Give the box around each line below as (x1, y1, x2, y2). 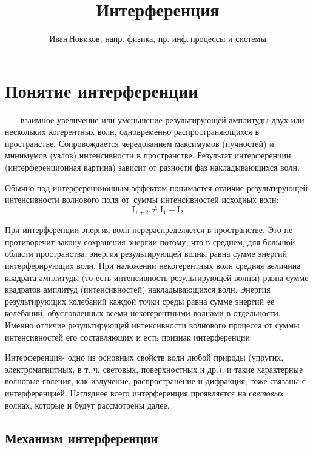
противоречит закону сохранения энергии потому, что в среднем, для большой (5, 235, 295, 248)
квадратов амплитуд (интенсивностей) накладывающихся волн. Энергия (5, 283, 271, 296)
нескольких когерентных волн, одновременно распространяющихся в (5, 125, 260, 138)
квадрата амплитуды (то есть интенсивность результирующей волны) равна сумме (5, 271, 309, 283)
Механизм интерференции (5, 428, 158, 447)
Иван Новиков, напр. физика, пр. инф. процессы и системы (49, 32, 266, 45)
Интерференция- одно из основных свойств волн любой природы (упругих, (5, 351, 284, 364)
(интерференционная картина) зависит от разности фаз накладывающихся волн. (5, 161, 300, 174)
